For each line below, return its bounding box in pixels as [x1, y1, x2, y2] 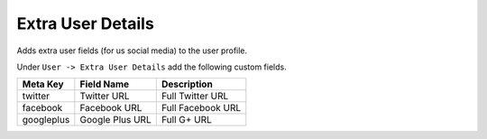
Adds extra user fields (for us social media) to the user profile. [16, 45, 248, 56]
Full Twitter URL [161, 90, 229, 103]
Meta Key [22, 78, 64, 90]
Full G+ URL [161, 114, 212, 126]
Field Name [79, 78, 130, 90]
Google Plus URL [79, 114, 152, 126]
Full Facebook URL [161, 102, 242, 115]
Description [161, 78, 214, 90]
